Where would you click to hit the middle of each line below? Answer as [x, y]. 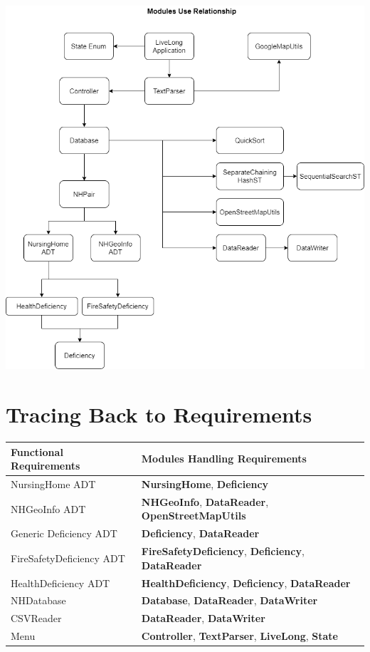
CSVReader [36, 618]
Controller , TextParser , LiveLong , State [239, 636]
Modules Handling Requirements [224, 459]
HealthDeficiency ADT [60, 583]
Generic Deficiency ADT [64, 533]
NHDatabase [38, 600]
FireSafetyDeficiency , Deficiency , [223, 551]
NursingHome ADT [53, 483]
